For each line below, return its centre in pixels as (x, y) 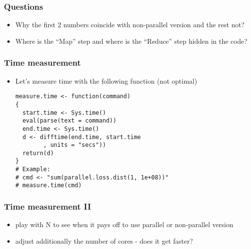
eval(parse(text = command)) (70, 121)
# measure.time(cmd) (48, 186)
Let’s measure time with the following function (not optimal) (106, 80)
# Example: (33, 169)
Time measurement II (48, 206)
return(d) (38, 153)
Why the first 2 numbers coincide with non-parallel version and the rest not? (130, 25)
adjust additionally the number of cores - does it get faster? (104, 240)
